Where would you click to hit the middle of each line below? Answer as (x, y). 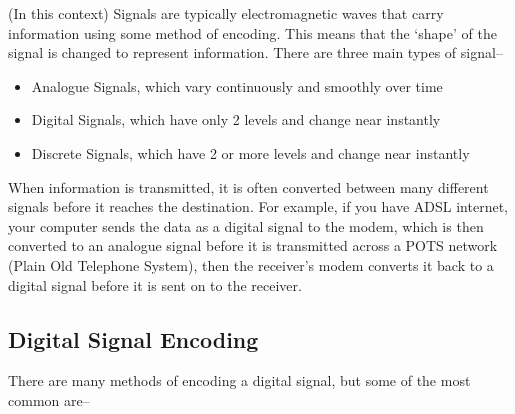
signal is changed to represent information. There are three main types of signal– (255, 52)
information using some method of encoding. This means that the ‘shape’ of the (252, 32)
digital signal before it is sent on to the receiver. (155, 284)
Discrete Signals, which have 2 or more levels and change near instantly (250, 152)
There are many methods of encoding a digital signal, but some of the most (239, 380)
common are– (49, 399)
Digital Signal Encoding (133, 338)
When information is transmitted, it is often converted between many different (248, 186)
